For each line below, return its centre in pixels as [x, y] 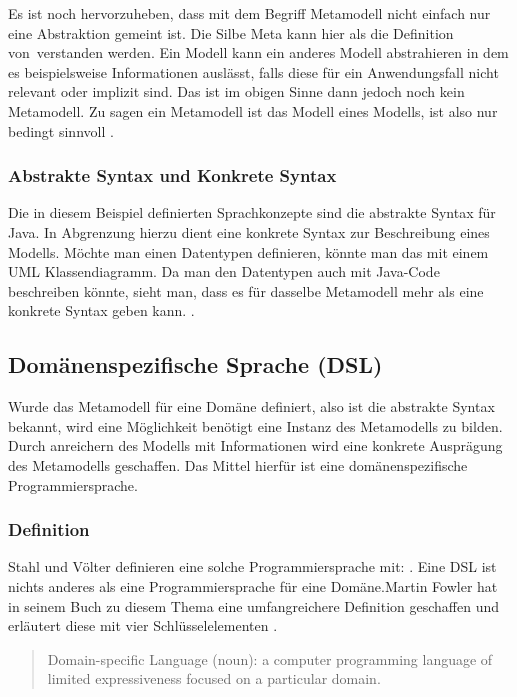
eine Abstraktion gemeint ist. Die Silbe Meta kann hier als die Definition [231, 32]
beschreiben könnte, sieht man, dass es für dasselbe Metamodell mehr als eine [246, 290]
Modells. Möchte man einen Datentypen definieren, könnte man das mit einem [248, 251]
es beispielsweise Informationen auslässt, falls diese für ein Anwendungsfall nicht [253, 71]
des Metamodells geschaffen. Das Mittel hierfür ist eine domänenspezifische [238, 464]
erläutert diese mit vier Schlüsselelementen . [143, 625]
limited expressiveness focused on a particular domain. [214, 678]
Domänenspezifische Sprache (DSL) [195, 364]
